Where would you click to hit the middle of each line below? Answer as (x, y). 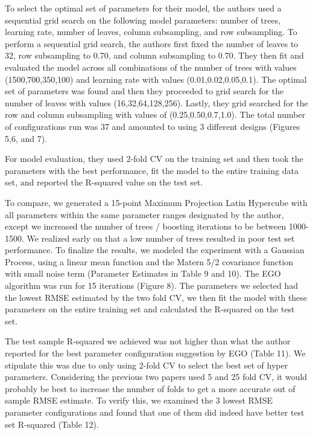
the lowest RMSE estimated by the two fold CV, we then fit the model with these (156, 297)
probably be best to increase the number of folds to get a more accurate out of (150, 388)
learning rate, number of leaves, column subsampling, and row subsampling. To (151, 32)
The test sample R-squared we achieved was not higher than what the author (148, 341)
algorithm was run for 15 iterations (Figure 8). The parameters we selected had (152, 285)
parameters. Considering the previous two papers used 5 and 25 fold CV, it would (156, 377)
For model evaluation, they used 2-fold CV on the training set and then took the (154, 159)
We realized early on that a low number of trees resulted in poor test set (161, 238)
